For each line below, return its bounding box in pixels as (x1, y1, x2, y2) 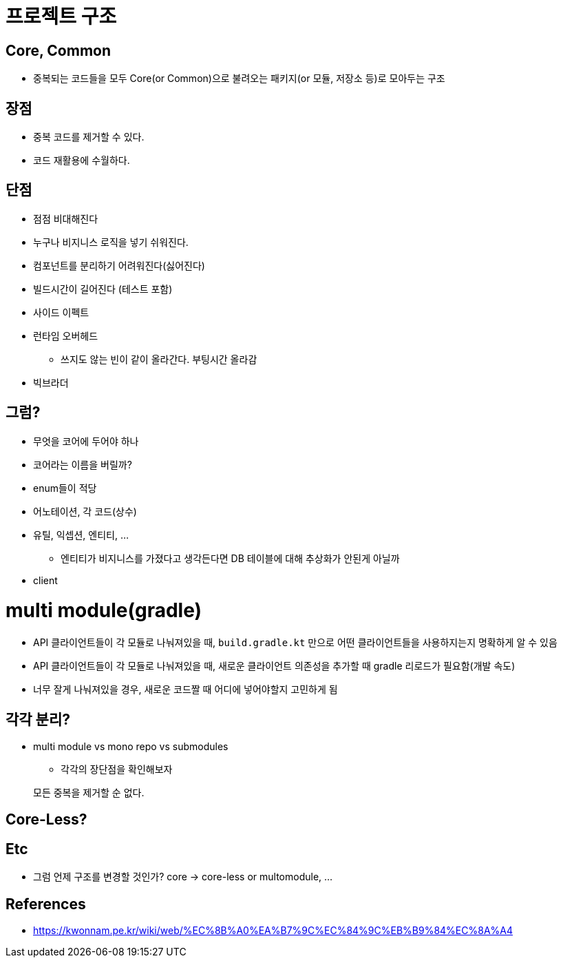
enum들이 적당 (33, 482, 97, 494)
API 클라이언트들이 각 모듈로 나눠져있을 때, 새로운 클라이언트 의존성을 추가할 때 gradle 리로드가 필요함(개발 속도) (33, 660, 516, 672)
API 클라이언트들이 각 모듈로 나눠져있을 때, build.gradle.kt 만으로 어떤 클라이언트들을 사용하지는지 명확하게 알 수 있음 (33, 636, 557, 649)
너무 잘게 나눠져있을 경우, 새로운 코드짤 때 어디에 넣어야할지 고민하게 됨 (33, 683, 338, 696)
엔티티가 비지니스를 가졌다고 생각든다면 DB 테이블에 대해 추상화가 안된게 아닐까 (61, 552, 400, 564)
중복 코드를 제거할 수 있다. (33, 131, 145, 143)
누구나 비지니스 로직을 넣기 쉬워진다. (33, 236, 189, 248)
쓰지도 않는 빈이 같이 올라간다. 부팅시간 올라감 (61, 353, 257, 365)
